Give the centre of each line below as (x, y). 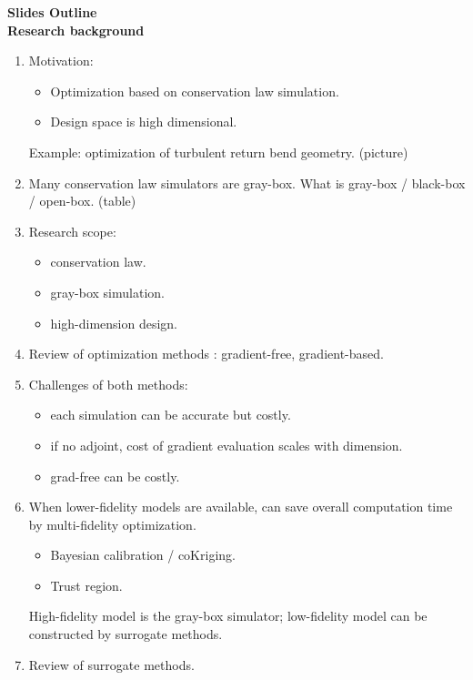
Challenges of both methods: (108, 384)
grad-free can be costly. (115, 476)
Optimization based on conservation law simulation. (195, 91)
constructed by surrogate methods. (126, 634)
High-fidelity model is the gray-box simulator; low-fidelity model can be (228, 616)
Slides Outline (52, 12)
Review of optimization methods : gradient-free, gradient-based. (206, 354)
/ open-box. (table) (82, 201)
